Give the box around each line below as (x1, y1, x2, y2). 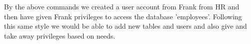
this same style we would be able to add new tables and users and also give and (4, 21, 247, 31)
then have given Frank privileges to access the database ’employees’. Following (4, 11, 242, 21)
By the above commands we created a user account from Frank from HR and (4, 1, 240, 11)
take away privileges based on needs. (4, 30, 116, 41)
